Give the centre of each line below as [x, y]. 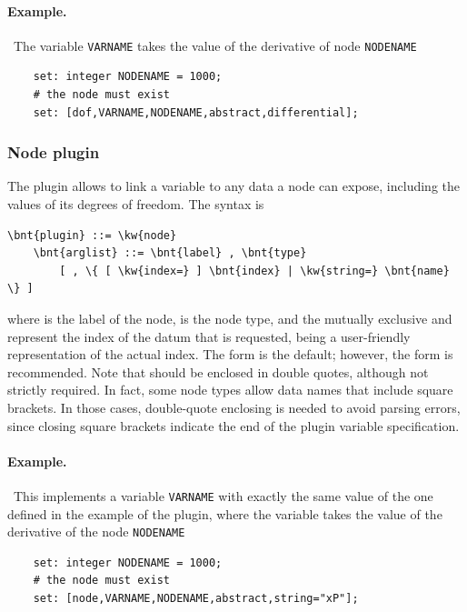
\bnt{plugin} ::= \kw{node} [92, 235]
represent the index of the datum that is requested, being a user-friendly [209, 336]
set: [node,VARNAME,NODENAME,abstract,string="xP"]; [196, 599]
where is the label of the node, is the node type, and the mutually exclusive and [230, 319]
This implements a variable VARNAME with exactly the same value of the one [223, 495]
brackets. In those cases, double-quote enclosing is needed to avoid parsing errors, [234, 407]
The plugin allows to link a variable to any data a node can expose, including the [233, 186]
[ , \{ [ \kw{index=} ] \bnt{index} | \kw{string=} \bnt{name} [254, 271]
